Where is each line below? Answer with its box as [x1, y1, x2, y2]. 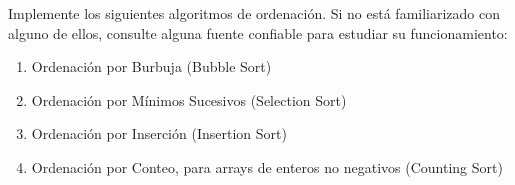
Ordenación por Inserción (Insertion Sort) [31, 123, 287, 144]
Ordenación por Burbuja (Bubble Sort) [31, 56, 272, 77]
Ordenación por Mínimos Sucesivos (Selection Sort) [31, 89, 347, 110]
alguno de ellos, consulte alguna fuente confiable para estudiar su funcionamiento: [8, 22, 508, 43]
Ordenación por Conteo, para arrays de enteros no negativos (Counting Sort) [31, 156, 503, 177]
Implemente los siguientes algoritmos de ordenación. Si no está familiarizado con [8, 3, 501, 23]
